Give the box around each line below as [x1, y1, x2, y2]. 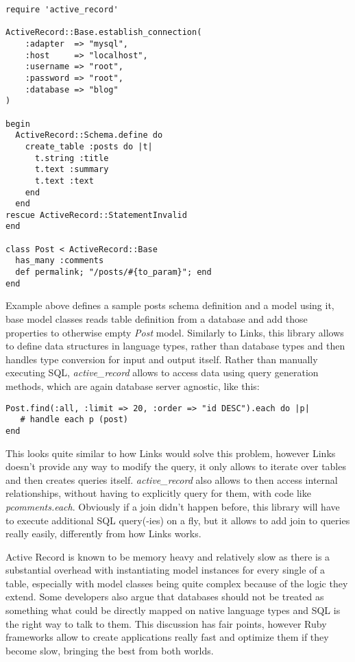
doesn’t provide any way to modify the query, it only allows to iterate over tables [5, 459, 346, 474]
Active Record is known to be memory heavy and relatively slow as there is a [5, 549, 330, 563]
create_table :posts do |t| [25, 141, 153, 151]
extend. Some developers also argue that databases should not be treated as [5, 589, 324, 604]
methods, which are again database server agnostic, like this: [5, 378, 260, 393]
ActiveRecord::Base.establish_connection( [5, 27, 202, 38]
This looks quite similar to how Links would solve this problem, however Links [5, 445, 336, 460]
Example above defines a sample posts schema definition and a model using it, [5, 298, 334, 312]
